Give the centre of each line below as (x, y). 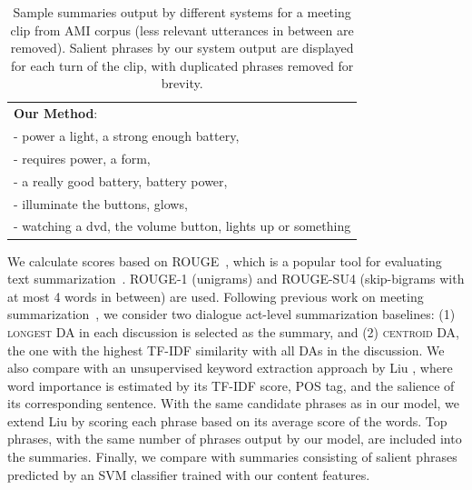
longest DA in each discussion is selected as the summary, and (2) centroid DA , (233, 331)
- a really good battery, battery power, (121, 180)
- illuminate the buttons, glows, (101, 203)
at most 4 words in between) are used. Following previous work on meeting (216, 296)
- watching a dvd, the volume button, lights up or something (182, 226)
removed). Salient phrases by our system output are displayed (182, 48)
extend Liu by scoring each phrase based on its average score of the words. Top (227, 420)
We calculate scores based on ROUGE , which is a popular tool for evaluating (225, 260)
